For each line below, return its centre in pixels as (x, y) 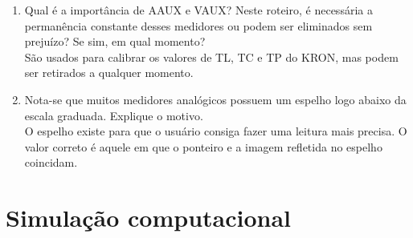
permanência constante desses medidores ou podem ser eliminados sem (198, 25)
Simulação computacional (149, 218)
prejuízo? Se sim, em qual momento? (115, 41)
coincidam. (51, 162)
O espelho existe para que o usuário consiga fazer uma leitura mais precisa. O (216, 131)
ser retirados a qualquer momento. (109, 73)
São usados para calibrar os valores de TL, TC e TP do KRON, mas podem (211, 56)
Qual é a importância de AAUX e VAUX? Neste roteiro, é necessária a (198, 10)
